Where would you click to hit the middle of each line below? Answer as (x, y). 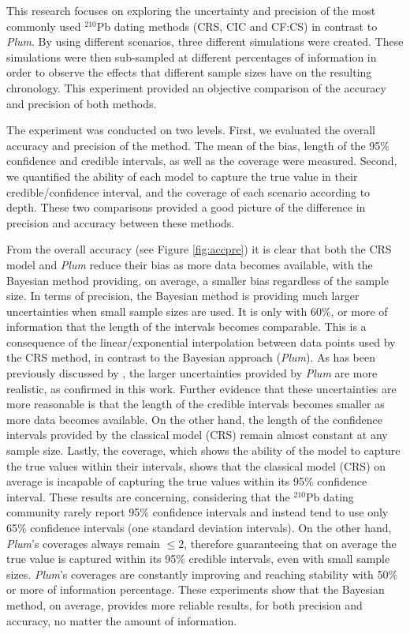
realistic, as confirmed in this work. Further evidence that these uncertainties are (201, 388)
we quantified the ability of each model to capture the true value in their (182, 176)
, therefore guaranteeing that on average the (290, 543)
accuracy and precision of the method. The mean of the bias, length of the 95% (198, 145)
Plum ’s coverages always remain (83, 543)
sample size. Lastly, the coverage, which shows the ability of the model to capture (203, 450)
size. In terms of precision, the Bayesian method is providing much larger (183, 296)
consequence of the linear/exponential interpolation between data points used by (201, 341)
